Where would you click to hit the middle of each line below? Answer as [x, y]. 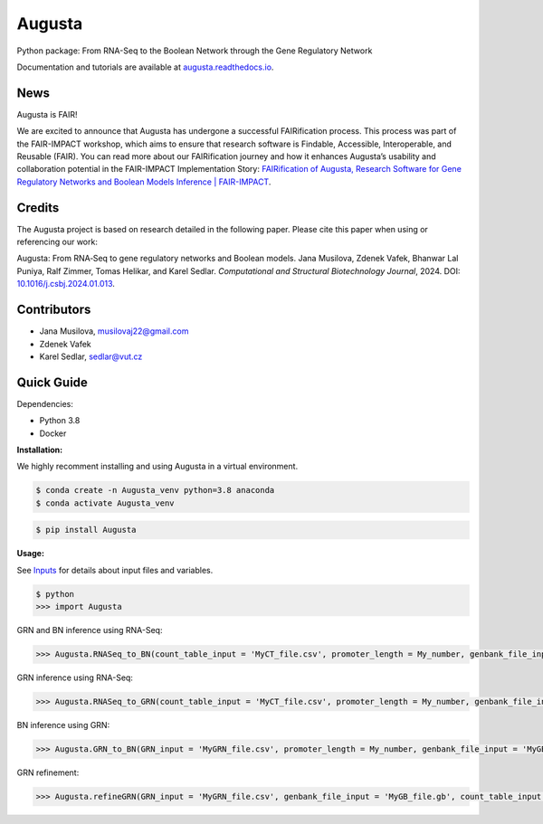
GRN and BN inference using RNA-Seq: [90, 630]
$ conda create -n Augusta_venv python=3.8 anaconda [155, 490]
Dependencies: [45, 403]
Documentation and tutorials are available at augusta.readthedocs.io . [145, 67]
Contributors [54, 310]
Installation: [40, 450]
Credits [38, 208]
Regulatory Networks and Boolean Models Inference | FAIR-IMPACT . [144, 182]
